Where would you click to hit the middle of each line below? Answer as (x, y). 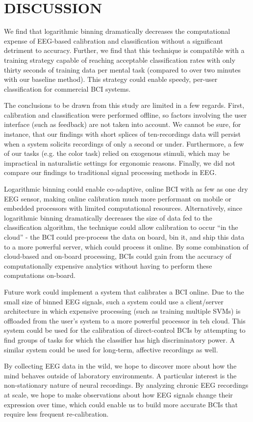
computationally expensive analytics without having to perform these (108, 265)
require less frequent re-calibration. (56, 414)
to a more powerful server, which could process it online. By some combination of (126, 246)
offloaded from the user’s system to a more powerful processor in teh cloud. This (125, 320)
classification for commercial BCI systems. (67, 88)
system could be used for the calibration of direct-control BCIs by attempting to (125, 330)
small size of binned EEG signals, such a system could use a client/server (114, 301)
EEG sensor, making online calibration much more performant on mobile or (118, 198)
